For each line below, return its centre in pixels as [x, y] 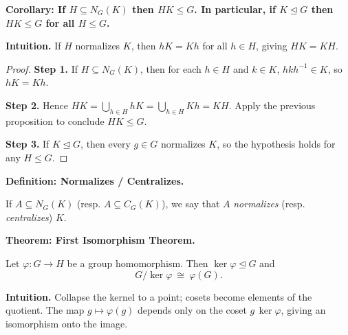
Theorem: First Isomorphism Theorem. [100, 240]
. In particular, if [235, 9]
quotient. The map [45, 310]
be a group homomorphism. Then [138, 263]
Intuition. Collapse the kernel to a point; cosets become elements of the [159, 296]
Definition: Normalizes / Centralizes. [95, 180]
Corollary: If [36, 9]
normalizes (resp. [269, 204]
